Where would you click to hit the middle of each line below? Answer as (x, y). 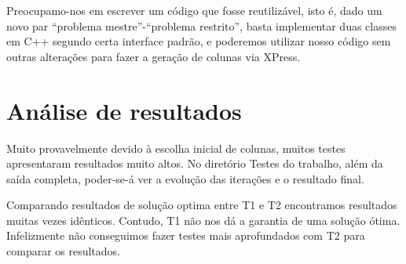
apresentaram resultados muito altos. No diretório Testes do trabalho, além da (195, 163)
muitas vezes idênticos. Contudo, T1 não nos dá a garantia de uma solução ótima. (203, 220)
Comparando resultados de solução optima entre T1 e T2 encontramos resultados (202, 205)
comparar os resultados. (64, 251)
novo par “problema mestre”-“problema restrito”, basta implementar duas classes (201, 25)
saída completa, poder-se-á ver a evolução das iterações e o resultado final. (185, 178)
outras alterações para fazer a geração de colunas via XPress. (154, 56)
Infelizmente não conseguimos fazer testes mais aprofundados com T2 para (186, 235)
